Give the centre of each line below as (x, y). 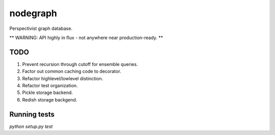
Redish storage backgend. (50, 99)
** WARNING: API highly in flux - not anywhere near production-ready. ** (86, 38)
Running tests (32, 114)
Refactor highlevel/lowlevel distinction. (63, 78)
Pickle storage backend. (48, 93)
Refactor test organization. (50, 86)
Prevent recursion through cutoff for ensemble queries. (80, 64)
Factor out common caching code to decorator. (72, 72)
